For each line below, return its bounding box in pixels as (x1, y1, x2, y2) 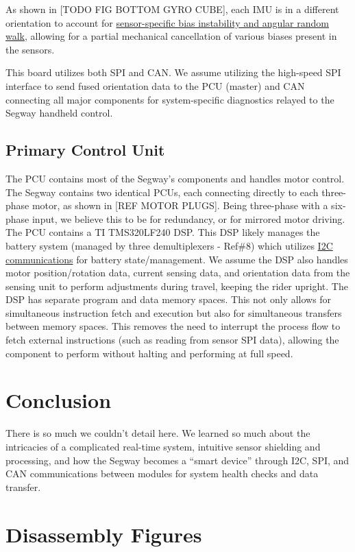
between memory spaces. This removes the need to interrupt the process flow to (5, 319, 341, 333)
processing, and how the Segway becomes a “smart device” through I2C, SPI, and (5, 453, 350, 467)
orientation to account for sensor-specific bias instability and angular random (5, 15, 329, 29)
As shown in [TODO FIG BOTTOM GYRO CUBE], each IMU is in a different (5, 2, 339, 16)
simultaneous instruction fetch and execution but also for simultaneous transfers (5, 305, 342, 320)
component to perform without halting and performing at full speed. (5, 346, 293, 360)
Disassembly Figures (5, 520, 202, 548)
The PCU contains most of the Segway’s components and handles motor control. (5, 171, 345, 185)
